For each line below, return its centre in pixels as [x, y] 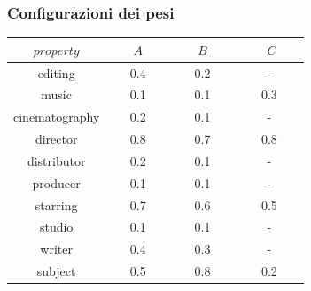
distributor [56, 160]
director [56, 139]
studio [56, 227]
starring [56, 204]
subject [56, 271]
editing [56, 72]
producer [56, 182]
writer [56, 249]
